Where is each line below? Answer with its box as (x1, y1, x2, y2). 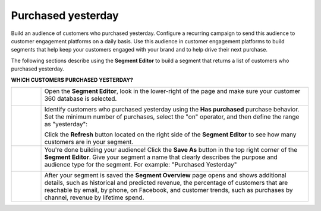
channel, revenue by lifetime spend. (44, 193, 144, 202)
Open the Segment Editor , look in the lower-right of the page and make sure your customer (44, 87, 301, 95)
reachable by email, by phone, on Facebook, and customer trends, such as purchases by (44, 186, 293, 194)
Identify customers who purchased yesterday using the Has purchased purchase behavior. (44, 105, 300, 113)
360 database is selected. (44, 94, 117, 103)
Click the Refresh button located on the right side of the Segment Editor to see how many (44, 130, 297, 139)
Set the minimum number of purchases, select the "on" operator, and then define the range (44, 113, 300, 121)
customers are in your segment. (44, 138, 134, 146)
